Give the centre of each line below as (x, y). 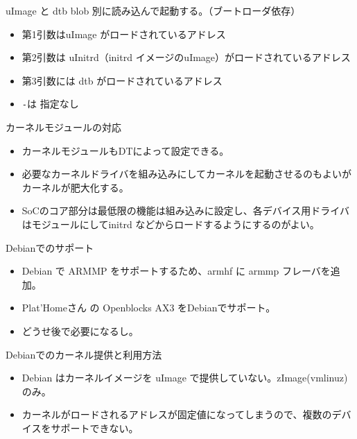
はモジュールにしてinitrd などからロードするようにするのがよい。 (171, 224)
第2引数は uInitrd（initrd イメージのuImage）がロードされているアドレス (186, 57)
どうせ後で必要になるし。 (80, 330)
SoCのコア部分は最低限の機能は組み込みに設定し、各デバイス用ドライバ (185, 210)
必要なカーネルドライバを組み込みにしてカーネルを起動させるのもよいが (187, 174)
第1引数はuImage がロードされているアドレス (124, 34)
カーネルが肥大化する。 (75, 187)
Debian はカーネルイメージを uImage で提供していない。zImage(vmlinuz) (185, 378)
